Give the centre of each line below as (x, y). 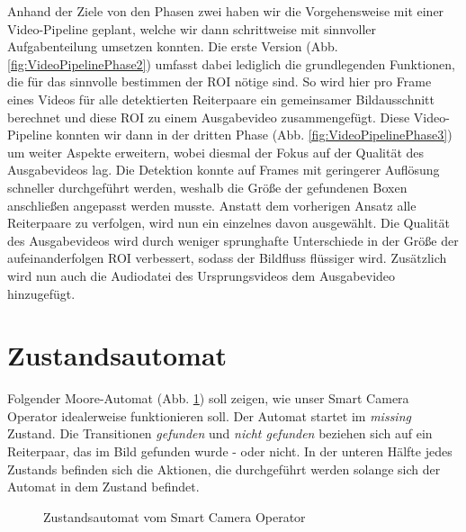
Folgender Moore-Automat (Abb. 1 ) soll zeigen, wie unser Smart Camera (208, 398)
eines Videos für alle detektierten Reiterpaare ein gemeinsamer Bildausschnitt (221, 99)
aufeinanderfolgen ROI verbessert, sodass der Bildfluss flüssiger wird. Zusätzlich (227, 258)
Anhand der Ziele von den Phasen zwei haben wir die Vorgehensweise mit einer (226, 11)
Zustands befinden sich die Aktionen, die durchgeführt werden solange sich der (224, 469)
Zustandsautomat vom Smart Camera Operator (175, 516)
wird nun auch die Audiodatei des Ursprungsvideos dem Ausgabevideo (202, 275)
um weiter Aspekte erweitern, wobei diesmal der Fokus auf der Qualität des (216, 152)
